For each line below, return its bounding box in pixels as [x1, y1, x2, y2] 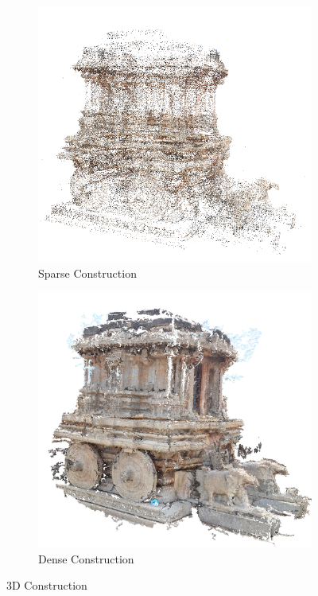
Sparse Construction [38, 264, 137, 281]
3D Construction [6, 577, 87, 594]
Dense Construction [38, 550, 134, 567]
